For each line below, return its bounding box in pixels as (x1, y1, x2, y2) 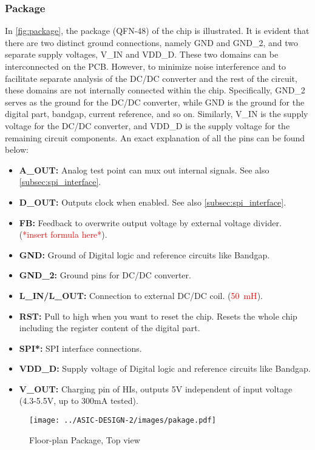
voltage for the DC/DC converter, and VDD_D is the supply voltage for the (5, 119, 290, 132)
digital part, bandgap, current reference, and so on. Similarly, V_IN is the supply (5, 107, 308, 120)
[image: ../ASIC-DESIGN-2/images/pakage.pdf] (29, 416, 216, 425)
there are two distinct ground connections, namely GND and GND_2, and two (5, 36, 299, 49)
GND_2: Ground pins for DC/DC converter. (19, 269, 191, 281)
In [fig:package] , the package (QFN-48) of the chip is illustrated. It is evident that (5, 24, 310, 37)
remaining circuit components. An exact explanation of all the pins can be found (5, 131, 305, 144)
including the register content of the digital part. (19, 321, 200, 334)
